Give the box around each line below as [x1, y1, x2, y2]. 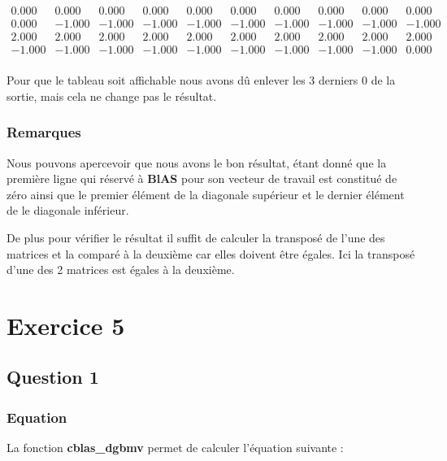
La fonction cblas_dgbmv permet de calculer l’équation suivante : [7, 439, 344, 456]
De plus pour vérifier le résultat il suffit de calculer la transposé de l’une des [7, 228, 385, 246]
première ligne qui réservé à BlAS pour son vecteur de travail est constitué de [7, 170, 397, 187]
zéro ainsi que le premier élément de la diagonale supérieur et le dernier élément [7, 185, 405, 202]
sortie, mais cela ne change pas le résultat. [7, 87, 217, 104]
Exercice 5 [7, 308, 125, 341]
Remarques [7, 122, 81, 142]
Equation [7, 407, 67, 427]
